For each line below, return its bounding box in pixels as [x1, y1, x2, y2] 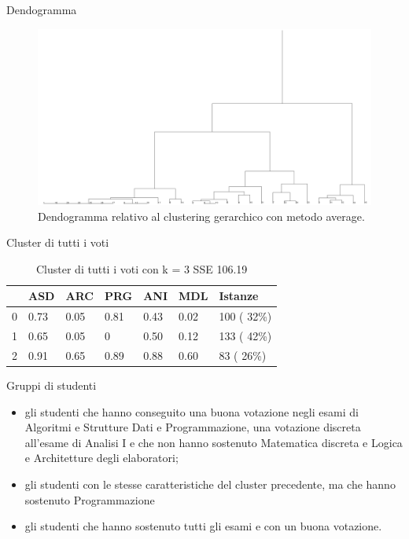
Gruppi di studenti [6, 377, 97, 394]
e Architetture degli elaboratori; [24, 449, 179, 466]
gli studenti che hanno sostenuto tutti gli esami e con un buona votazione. [24, 518, 382, 534]
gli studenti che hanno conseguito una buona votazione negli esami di [24, 403, 359, 420]
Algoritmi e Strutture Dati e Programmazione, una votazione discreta [24, 419, 361, 435]
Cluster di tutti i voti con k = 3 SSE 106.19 [36, 260, 248, 277]
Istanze [219, 288, 259, 304]
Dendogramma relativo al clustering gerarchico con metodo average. [38, 207, 365, 224]
